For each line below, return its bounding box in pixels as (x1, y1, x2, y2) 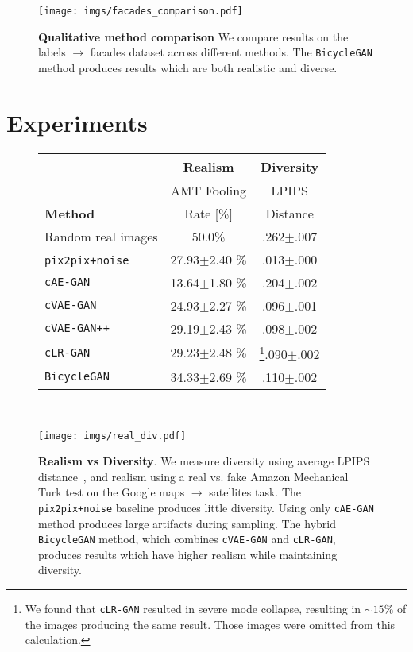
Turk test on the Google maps (38, 484, 185, 500)
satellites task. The (209, 484, 301, 500)
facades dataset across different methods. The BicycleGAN (90, 44, 372, 60)
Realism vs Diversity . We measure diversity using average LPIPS (38, 453, 370, 469)
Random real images (44, 226, 158, 245)
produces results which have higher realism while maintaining (38, 546, 338, 562)
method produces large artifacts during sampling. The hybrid (38, 515, 336, 531)
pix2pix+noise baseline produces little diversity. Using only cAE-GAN (38, 499, 374, 515)
